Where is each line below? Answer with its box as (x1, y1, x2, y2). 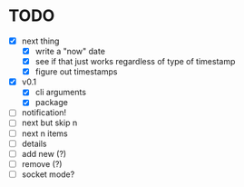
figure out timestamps (34, 66, 118, 77)
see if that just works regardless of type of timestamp (34, 56, 236, 67)
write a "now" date (34, 46, 106, 56)
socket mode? (21, 169, 75, 180)
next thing (21, 35, 60, 46)
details (21, 138, 47, 149)
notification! (21, 107, 67, 118)
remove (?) (21, 158, 63, 169)
